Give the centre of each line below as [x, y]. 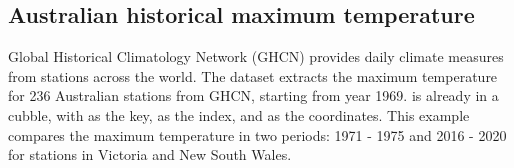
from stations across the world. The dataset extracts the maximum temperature [253, 75]
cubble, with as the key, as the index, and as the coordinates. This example [239, 114]
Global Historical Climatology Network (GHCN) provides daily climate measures [256, 56]
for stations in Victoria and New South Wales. [150, 154]
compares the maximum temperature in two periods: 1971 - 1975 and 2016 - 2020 [257, 134]
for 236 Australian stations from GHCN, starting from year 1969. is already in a [253, 95]
